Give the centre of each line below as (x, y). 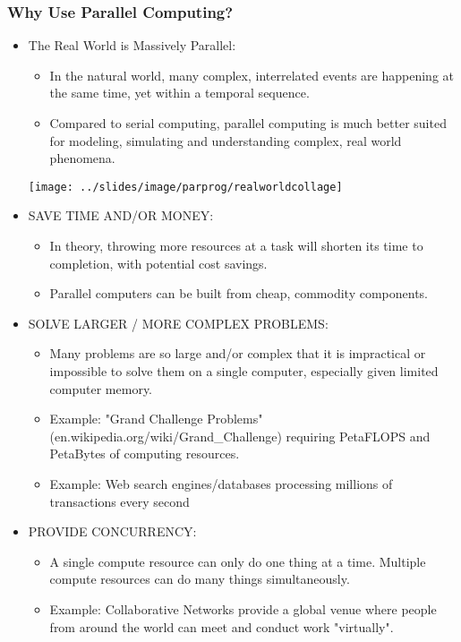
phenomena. (82, 158)
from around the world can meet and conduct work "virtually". (222, 626)
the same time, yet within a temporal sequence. (179, 93)
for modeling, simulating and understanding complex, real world (226, 140)
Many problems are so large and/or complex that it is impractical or (238, 353)
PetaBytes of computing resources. (145, 454)
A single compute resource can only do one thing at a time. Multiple (238, 561)
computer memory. (101, 388)
